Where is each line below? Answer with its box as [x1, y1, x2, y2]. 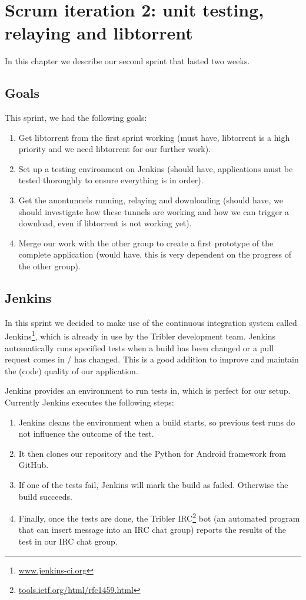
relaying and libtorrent [5, 21, 193, 45]
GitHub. [18, 459, 49, 471]
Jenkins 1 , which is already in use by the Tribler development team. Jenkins [5, 328, 276, 342]
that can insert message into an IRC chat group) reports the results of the [18, 523, 287, 536]
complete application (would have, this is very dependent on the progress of [18, 248, 291, 261]
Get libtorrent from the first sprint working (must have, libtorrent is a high [18, 131, 290, 143]
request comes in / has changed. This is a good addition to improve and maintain [5, 353, 299, 365]
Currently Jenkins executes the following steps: [5, 396, 174, 408]
